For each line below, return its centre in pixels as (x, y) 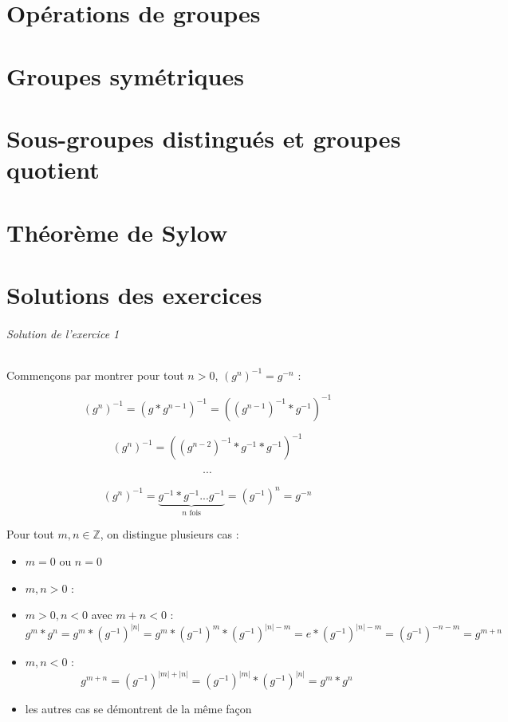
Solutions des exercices (134, 294)
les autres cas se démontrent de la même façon (138, 709)
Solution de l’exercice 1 (63, 333)
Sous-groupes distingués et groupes (204, 138)
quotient (53, 170)
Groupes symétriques (125, 75)
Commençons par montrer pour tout (95, 375)
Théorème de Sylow (117, 232)
